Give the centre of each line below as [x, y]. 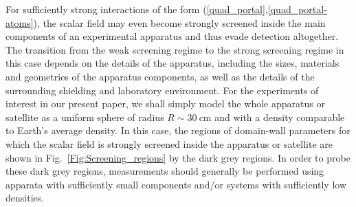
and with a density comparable [280, 117]
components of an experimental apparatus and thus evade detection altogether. [172, 36]
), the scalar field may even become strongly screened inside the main [179, 22]
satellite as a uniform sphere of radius [85, 117]
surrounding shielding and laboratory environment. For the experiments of [162, 90]
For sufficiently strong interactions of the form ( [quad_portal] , [137, 9]
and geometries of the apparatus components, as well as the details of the [160, 76]
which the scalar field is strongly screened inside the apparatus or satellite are [169, 143]
